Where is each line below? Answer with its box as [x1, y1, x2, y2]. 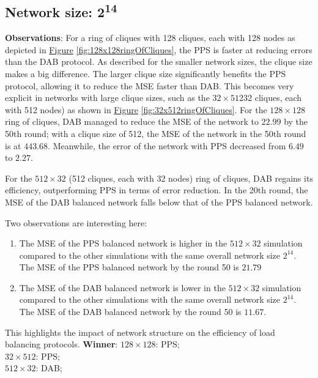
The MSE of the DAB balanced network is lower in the [19, 281, 226, 294]
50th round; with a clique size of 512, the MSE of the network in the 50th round [5, 127, 306, 139]
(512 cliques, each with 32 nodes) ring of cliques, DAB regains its [68, 171, 313, 184]
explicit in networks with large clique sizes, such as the [5, 91, 210, 104]
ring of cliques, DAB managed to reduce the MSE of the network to [5, 115, 259, 128]
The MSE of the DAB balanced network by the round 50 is [19, 305, 242, 318]
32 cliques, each [243, 91, 302, 104]
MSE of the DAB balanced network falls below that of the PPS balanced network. [5, 195, 313, 208]
